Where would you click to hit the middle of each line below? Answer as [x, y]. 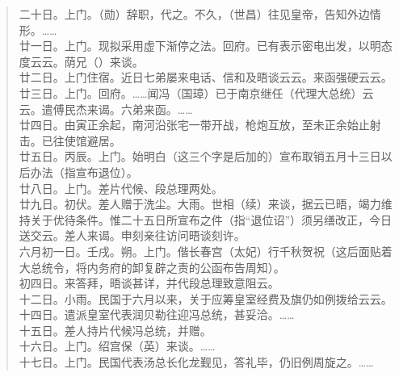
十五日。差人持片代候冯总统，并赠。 [115, 330]
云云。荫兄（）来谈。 [87, 61]
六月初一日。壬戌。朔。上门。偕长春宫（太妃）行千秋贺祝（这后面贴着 [206, 251]
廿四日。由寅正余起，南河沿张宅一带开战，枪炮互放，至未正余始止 [194, 125]
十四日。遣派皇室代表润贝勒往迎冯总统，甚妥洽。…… [157, 314]
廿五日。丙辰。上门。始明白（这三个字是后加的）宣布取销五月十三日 [200, 156]
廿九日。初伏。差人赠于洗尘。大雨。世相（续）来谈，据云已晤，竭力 [200, 204]
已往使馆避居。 [81, 140]
